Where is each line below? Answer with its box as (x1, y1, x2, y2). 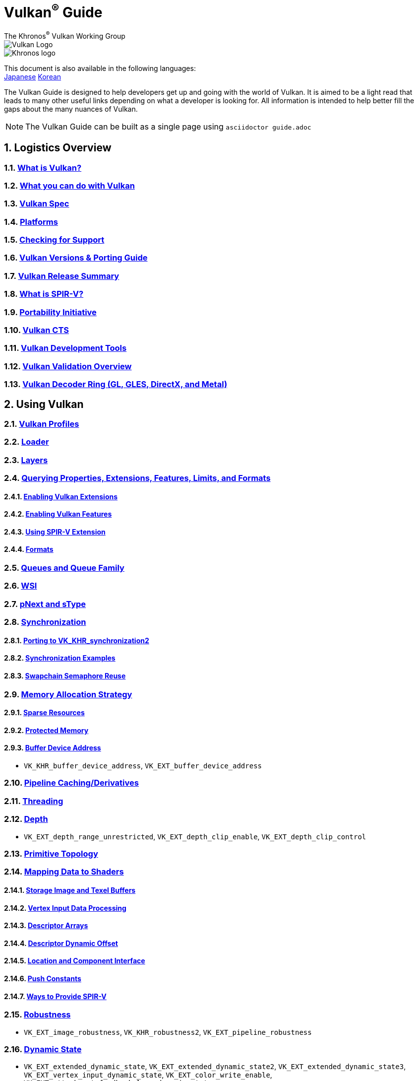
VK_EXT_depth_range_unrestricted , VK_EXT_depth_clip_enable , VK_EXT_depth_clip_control (24, 832, 366, 841)
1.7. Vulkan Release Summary (4, 270, 119, 281)
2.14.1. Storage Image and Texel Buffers (4, 885, 136, 894)
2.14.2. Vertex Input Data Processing (4, 903, 126, 912)
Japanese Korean (4, 72, 61, 81)
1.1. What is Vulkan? (4, 162, 82, 173)
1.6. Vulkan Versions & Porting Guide (4, 253, 148, 263)
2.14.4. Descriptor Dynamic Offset (4, 939, 118, 947)
